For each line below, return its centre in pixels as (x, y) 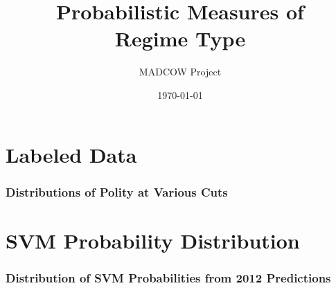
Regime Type (180, 38)
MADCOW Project (180, 72)
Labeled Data (71, 154)
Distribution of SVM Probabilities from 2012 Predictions (168, 277)
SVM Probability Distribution (153, 240)
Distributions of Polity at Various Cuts (117, 191)
